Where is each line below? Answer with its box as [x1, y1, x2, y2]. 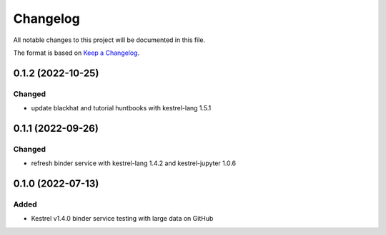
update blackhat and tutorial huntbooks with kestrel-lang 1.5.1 [31, 104, 212, 113]
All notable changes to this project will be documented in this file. [13, 36, 206, 44]
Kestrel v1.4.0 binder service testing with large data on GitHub [31, 214, 214, 223]
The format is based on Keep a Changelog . [13, 48, 139, 57]
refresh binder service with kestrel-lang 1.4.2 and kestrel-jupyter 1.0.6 [31, 159, 237, 167]
